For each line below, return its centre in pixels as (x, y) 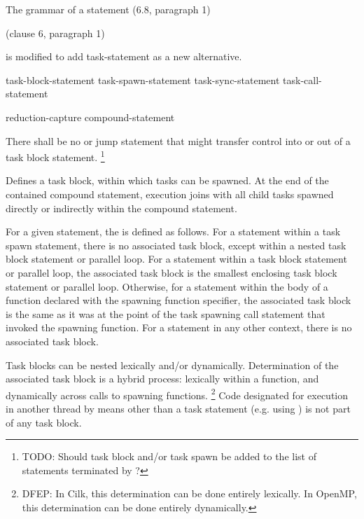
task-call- (302, 79)
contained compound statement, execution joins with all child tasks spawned (170, 194)
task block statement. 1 (55, 156)
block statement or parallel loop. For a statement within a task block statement (176, 259)
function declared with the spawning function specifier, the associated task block (178, 300)
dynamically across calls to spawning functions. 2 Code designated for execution (177, 394)
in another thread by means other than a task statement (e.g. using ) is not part (178, 408)
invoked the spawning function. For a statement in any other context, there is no (179, 327)
